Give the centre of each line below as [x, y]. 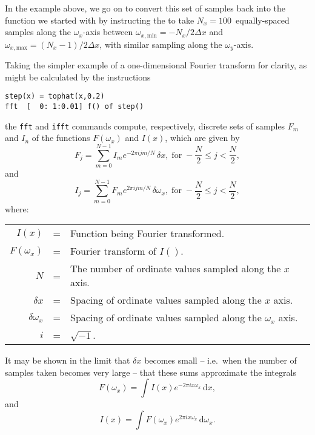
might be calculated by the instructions [78, 77]
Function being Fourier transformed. [148, 234]
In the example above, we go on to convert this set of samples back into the [145, 8]
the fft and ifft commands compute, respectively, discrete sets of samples [145, 126]
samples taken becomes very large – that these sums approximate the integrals [151, 372]
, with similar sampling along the [161, 44]
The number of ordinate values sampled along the [176, 269]
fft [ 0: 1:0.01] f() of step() [75, 106]
